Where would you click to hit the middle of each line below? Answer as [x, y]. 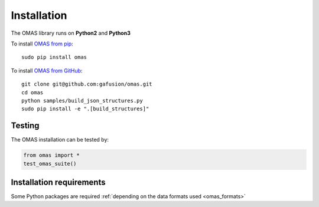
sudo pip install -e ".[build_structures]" [85, 109]
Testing [25, 126]
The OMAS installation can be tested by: [60, 140]
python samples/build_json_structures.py [82, 101]
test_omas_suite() [50, 163]
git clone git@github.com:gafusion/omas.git [87, 84]
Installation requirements [58, 182]
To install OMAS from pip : [42, 44]
